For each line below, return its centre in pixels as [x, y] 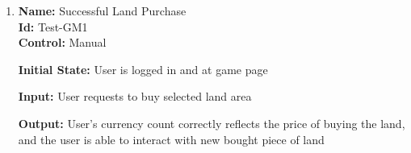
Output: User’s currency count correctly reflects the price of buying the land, [212, 123]
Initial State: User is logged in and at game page [143, 69]
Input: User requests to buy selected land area [135, 96]
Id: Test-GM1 [53, 26]
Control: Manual [62, 42]
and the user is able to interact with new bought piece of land [171, 139]
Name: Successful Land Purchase [102, 10]
